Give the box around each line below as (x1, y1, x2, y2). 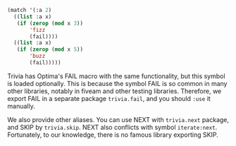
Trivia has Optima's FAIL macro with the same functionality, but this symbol (7, 71, 225, 80)
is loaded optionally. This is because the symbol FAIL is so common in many (7, 79, 228, 87)
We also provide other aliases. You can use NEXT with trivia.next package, (7, 115, 230, 123)
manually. (7, 102, 35, 110)
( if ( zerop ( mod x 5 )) (16, 46, 83, 53)
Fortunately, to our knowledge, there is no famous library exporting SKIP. (7, 130, 218, 139)
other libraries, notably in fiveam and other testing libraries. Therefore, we (7, 87, 222, 95)
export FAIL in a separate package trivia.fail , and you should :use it (7, 94, 211, 102)
